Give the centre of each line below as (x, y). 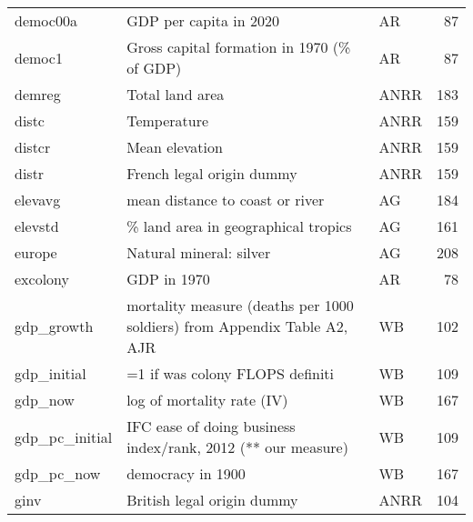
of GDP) (154, 68)
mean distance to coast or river (226, 200)
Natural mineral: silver (199, 252)
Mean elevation (175, 147)
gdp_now (45, 400)
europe (36, 252)
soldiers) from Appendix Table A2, (237, 326)
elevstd (37, 226)
